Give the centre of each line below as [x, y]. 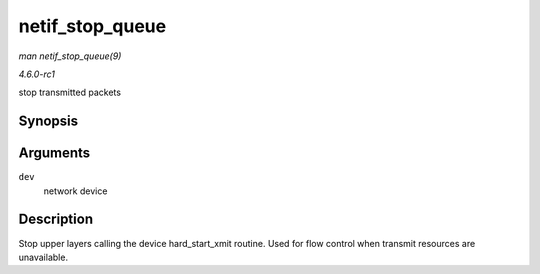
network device [75, 191]
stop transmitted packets [70, 92]
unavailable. [43, 257]
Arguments [54, 153]
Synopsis [48, 121]
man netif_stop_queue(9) [70, 56]
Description [56, 219]
